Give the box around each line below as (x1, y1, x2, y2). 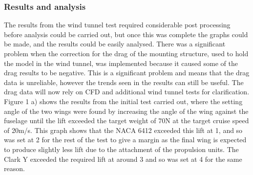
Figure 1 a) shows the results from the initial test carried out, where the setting (4, 96, 243, 106)
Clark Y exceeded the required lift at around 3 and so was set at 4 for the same (4, 153, 242, 164)
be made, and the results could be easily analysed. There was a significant (4, 39, 226, 49)
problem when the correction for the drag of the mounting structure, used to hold (4, 48, 249, 58)
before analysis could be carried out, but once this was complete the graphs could (4, 29, 248, 39)
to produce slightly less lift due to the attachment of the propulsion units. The (4, 144, 239, 154)
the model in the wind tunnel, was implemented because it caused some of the (4, 58, 238, 68)
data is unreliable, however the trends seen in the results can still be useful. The (4, 77, 244, 87)
